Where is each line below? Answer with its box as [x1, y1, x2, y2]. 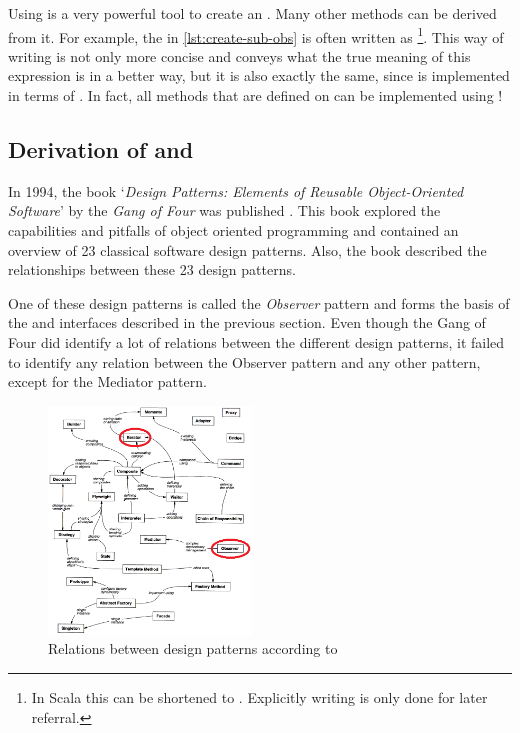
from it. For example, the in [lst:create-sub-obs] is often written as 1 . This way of [8, 23, 504, 47]
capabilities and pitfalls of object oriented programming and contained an [8, 220, 459, 241]
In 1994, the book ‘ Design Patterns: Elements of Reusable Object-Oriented [8, 180, 464, 201]
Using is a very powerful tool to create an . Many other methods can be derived [8, 3, 497, 23]
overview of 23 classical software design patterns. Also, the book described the [8, 239, 487, 260]
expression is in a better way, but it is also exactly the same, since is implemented [8, 65, 510, 86]
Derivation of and [8, 134, 194, 165]
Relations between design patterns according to [48, 638, 338, 659]
